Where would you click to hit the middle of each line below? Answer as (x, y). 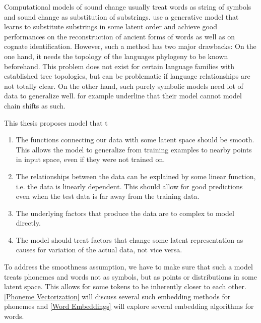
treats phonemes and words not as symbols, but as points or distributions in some (130, 276)
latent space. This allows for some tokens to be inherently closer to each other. (125, 286)
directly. (28, 223)
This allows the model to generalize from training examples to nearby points (134, 149)
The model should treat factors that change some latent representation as (129, 239)
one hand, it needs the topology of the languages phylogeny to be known (116, 56)
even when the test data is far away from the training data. (108, 196)
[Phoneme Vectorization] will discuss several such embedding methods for (117, 296)
